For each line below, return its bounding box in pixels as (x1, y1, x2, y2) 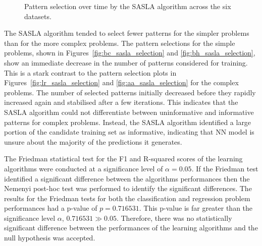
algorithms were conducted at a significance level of (4, 163, 163, 173)
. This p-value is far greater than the (139, 203, 253, 213)
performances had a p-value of (4, 203, 97, 213)
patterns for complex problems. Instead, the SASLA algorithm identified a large (4, 116, 251, 127)
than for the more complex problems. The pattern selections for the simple (4, 37, 235, 48)
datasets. (24, 11, 51, 21)
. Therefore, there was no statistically (116, 212, 232, 223)
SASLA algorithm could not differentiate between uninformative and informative (4, 106, 254, 117)
